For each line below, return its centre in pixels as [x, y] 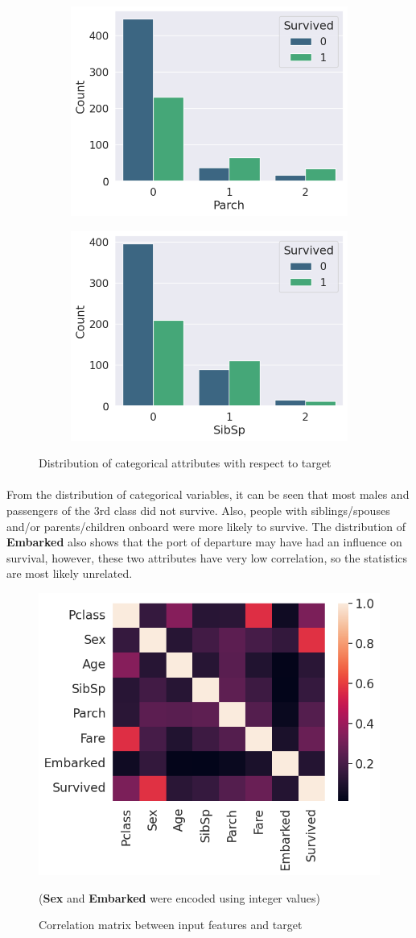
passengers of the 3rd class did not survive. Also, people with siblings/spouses [198, 510]
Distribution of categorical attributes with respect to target [185, 463]
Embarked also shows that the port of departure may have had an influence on [204, 542]
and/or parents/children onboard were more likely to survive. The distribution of [206, 526]
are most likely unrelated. [70, 573]
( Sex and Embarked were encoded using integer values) [179, 897]
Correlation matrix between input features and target [171, 925]
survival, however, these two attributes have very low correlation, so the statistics [207, 557]
